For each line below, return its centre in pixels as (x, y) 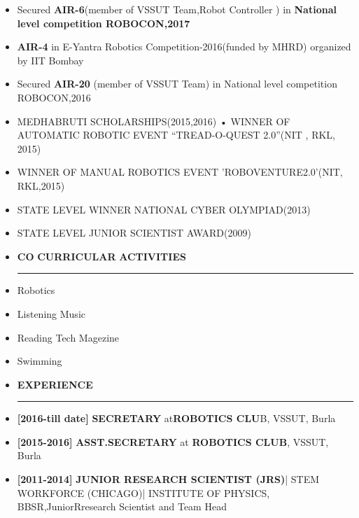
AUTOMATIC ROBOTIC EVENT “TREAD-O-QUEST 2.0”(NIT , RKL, (176, 135)
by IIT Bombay (50, 60)
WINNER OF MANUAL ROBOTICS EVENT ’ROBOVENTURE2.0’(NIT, (180, 172)
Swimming (40, 361)
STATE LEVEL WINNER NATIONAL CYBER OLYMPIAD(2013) (164, 209)
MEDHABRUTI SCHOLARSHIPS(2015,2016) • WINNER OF (154, 121)
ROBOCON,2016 (54, 97)
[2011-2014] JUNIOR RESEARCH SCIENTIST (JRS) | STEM (168, 479)
